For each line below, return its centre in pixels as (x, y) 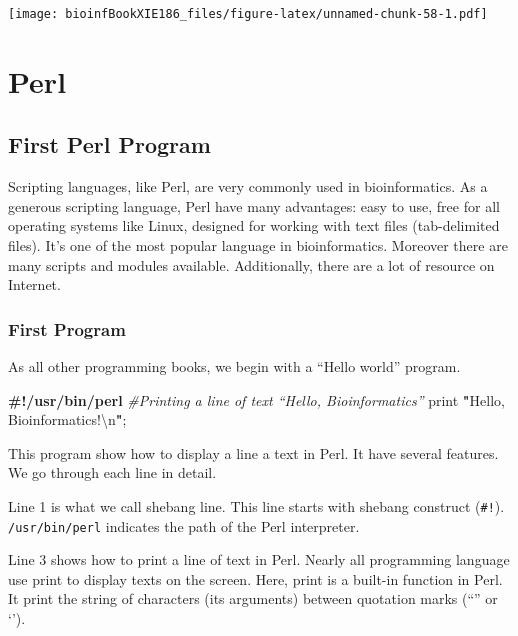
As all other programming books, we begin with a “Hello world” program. (234, 366)
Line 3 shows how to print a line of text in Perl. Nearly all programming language (259, 559)
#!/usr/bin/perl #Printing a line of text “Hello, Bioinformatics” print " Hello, (256, 399)
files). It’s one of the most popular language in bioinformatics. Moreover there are (258, 245)
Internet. (34, 284)
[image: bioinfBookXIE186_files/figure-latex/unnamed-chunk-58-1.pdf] (248, 14)
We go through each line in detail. (112, 472)
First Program (67, 328)
